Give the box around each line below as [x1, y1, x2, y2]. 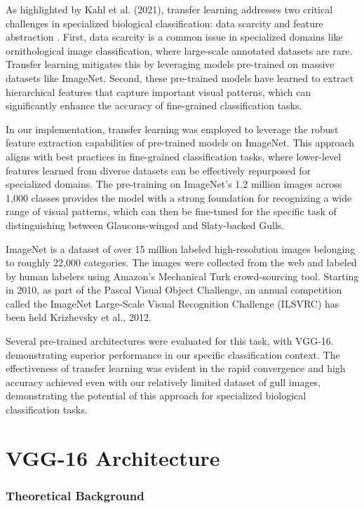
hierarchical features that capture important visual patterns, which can [6, 84, 311, 99]
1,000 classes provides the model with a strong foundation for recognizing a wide [6, 190, 352, 205]
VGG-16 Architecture [6, 443, 220, 472]
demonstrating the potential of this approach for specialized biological [6, 388, 306, 403]
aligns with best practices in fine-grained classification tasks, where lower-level [6, 149, 342, 163]
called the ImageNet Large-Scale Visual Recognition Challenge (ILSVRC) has [6, 296, 339, 310]
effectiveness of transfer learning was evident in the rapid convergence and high [6, 361, 346, 376]
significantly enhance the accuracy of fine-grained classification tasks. [6, 98, 302, 113]
